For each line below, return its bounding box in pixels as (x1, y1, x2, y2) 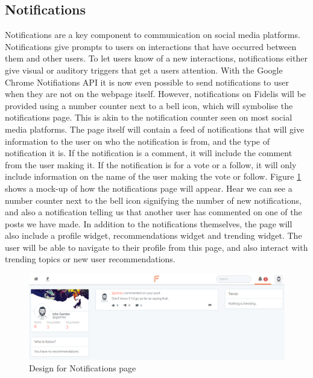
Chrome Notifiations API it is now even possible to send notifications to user (5, 75, 289, 88)
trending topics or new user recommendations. (5, 253, 175, 265)
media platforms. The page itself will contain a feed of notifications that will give (5, 122, 305, 135)
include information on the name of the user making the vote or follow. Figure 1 (5, 170, 302, 183)
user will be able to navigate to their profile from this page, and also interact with (5, 241, 308, 253)
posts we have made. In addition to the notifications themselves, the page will (5, 217, 292, 230)
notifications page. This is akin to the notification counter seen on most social (5, 111, 292, 124)
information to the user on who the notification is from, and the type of (5, 134, 270, 147)
